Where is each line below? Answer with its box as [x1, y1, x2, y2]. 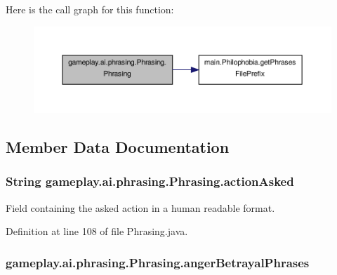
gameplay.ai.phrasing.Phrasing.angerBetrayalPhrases [6, 253, 310, 271]
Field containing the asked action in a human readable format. [6, 200, 275, 215]
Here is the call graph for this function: [6, 2, 174, 16]
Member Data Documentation [6, 135, 230, 157]
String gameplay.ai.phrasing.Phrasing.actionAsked [6, 173, 294, 190]
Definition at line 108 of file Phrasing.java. [6, 224, 188, 239]
